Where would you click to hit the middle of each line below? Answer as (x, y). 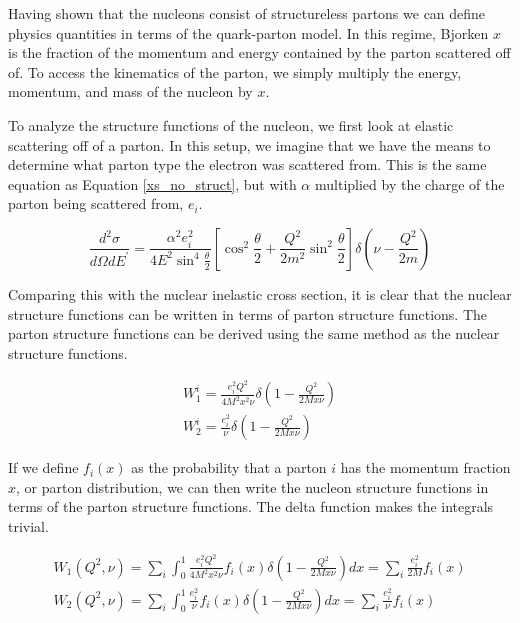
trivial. (28, 526)
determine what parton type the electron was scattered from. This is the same (247, 164)
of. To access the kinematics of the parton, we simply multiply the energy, (235, 71)
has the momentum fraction (425, 467)
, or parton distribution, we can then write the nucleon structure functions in (252, 486)
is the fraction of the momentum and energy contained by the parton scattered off (259, 52)
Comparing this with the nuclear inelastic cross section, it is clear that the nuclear (260, 293)
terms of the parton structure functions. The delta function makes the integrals (251, 506)
